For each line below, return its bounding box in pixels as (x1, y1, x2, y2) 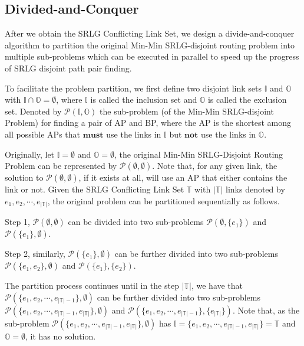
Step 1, (5, 216, 30, 228)
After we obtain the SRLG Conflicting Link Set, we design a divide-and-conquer (5, 27, 295, 40)
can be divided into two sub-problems (68, 216, 204, 228)
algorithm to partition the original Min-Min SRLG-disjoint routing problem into (5, 38, 295, 51)
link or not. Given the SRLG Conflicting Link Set (5, 183, 184, 195)
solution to (5, 171, 44, 184)
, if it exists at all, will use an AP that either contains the (78, 171, 288, 184)
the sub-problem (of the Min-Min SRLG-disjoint (100, 105, 274, 117)
